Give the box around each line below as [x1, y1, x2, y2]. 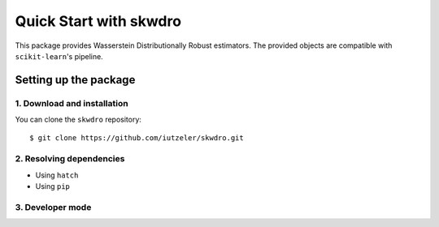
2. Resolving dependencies [15, 153, 125, 165]
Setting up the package [15, 73, 136, 87]
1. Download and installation [15, 97, 129, 109]
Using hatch [35, 170, 79, 180]
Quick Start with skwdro [15, 12, 182, 30]
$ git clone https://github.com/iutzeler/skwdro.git [29, 134, 244, 143]
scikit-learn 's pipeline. [15, 51, 103, 61]
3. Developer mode [15, 201, 92, 212]
